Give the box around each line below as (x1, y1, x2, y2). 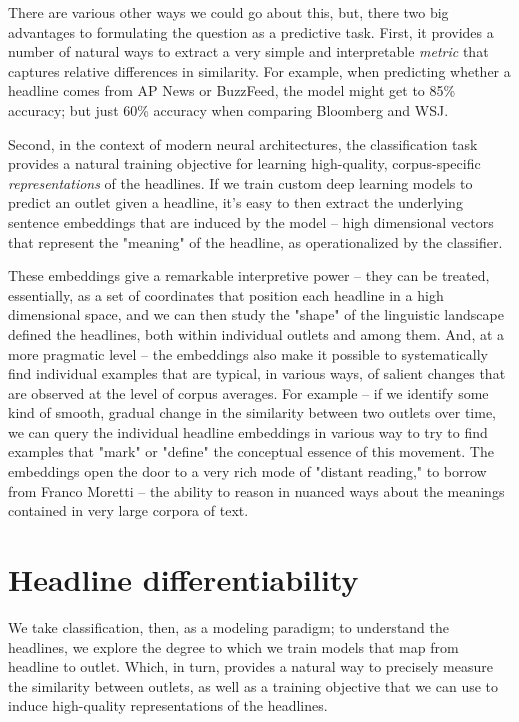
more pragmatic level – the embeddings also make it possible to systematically (8, 343, 488, 364)
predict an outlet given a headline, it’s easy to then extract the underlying (8, 192, 463, 213)
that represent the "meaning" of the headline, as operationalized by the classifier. (8, 231, 503, 252)
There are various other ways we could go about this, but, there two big (8, 2, 449, 22)
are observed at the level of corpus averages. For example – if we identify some (8, 382, 489, 403)
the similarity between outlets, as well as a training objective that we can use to (8, 675, 499, 696)
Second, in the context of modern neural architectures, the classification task (8, 133, 478, 154)
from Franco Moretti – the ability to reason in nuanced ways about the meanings (8, 480, 505, 501)
